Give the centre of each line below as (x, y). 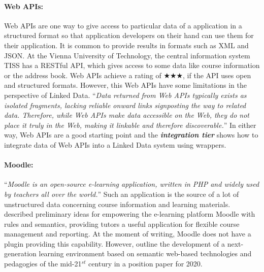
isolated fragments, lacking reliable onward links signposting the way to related (125, 105)
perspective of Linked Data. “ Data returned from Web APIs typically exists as (125, 95)
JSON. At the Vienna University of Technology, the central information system (127, 55)
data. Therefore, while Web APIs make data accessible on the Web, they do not (127, 115)
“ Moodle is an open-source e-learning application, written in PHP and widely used (132, 184)
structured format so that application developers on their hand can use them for (129, 35)
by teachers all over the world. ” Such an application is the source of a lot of (122, 194)
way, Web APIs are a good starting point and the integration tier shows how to (131, 135)
